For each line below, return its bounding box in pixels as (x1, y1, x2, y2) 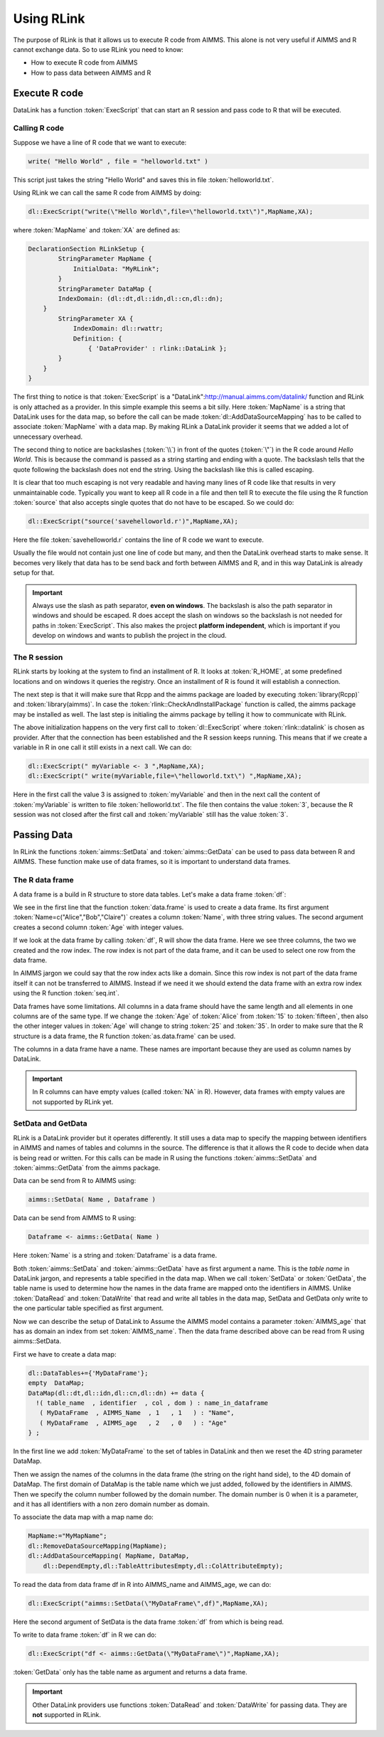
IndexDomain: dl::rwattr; (73, 324, 164, 333)
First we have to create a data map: (13, 1349, 117, 1358)
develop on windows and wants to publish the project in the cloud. (32, 631, 227, 640)
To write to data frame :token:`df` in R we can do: (13, 1630, 156, 1639)
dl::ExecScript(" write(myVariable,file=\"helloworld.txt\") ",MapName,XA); (28, 772, 302, 780)
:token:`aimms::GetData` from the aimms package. (13, 1163, 161, 1172)
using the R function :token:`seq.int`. (13, 989, 120, 998)
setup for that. (13, 569, 55, 577)
